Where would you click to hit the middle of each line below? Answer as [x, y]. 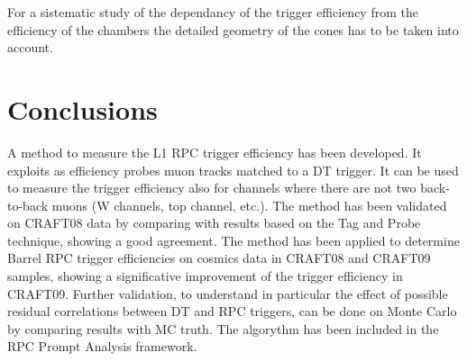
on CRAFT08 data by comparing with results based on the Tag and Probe [214, 223]
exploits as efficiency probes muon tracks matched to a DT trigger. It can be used [233, 170]
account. [30, 47]
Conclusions [82, 108]
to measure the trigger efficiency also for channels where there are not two [212, 188]
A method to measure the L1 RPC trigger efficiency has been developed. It [215, 152]
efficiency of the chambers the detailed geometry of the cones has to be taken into [233, 29]
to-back [28, 205]
